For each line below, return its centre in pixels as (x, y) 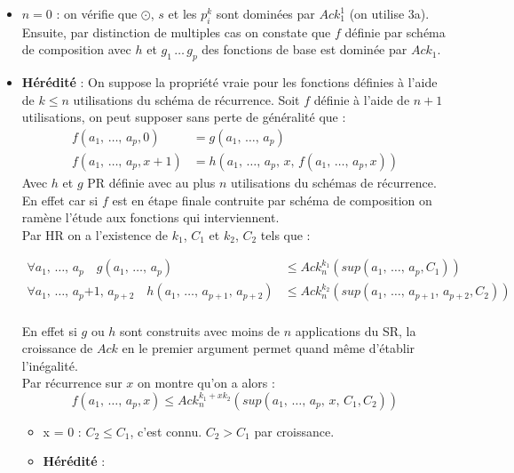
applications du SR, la (356, 330)
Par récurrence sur (72, 383)
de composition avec (76, 49)
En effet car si (60, 200)
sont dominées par (265, 13)
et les (182, 13)
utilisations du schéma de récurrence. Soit (186, 99)
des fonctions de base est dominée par (304, 49)
